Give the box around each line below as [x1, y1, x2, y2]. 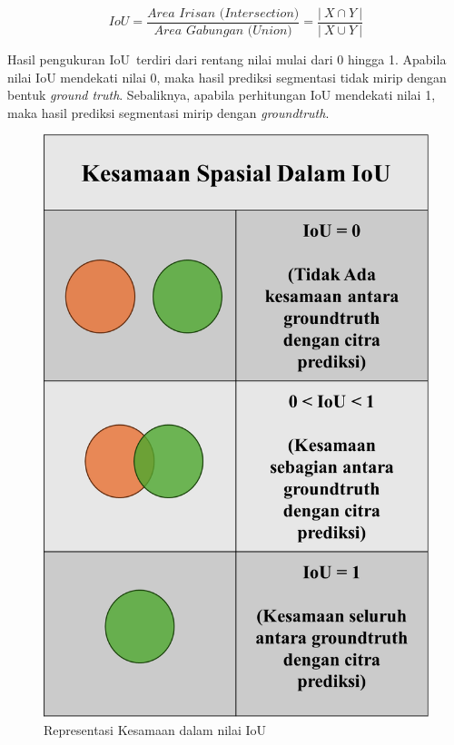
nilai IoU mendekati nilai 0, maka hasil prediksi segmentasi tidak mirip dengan [7, 67, 447, 86]
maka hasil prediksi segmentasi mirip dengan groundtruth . [7, 103, 330, 122]
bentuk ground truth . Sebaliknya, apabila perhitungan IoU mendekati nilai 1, [7, 85, 436, 104]
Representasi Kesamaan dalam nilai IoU [44, 720, 267, 739]
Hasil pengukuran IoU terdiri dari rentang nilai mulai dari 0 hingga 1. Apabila [7, 50, 447, 69]
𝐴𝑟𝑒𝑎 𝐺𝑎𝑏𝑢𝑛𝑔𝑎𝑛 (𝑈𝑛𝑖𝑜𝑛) [153, 25, 292, 38]
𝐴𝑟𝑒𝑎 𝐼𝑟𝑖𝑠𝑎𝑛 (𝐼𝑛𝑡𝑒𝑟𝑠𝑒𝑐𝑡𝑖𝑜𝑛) [146, 7, 300, 20]
